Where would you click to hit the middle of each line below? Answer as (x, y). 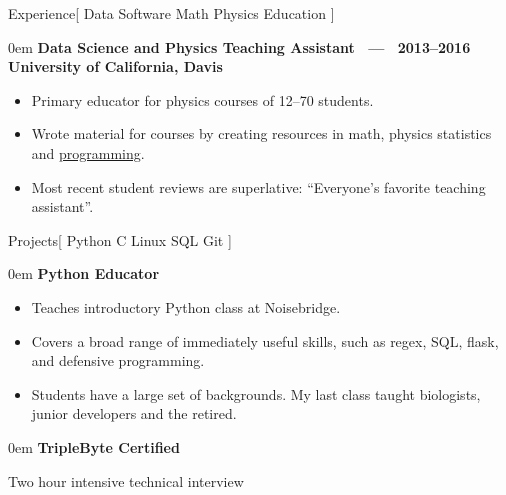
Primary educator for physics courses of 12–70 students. (202, 99)
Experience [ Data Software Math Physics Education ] (171, 13)
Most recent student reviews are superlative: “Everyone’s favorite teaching (258, 186)
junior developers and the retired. (134, 413)
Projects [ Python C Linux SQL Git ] (120, 239)
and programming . (88, 152)
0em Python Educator (84, 273)
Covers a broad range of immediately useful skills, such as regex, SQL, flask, (265, 340)
